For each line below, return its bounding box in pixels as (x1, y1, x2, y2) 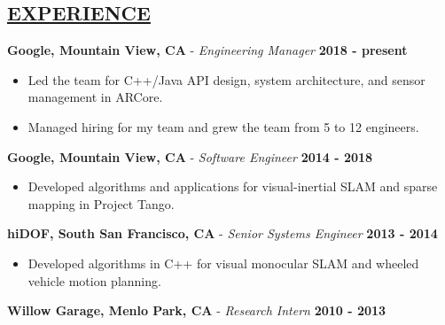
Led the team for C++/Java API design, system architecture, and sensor (27, 70, 425, 89)
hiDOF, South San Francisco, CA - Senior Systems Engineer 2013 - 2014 (7, 224, 438, 243)
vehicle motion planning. (27, 271, 161, 290)
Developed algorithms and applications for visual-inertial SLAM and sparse (27, 177, 438, 196)
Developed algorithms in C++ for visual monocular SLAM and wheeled (27, 253, 419, 272)
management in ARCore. (27, 88, 163, 106)
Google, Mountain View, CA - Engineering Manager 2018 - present (7, 41, 408, 59)
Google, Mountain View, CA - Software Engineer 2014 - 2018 (7, 147, 373, 166)
